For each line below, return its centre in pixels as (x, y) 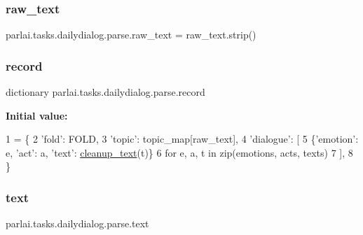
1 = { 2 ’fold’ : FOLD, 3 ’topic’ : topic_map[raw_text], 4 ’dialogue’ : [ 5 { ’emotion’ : (182, 139)
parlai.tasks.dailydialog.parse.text (77, 223)
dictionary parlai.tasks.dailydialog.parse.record (105, 92)
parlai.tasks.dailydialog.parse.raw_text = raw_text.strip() (131, 35)
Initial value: (37, 115)
